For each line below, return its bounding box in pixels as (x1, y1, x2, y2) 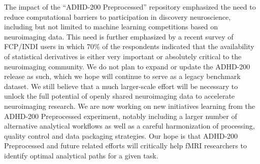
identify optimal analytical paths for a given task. (4, 150, 158, 160)
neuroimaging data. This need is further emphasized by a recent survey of (4, 31, 234, 42)
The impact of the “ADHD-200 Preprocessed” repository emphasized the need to (4, 2, 256, 12)
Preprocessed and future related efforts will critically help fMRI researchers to (4, 140, 247, 151)
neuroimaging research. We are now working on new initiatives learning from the (4, 100, 255, 111)
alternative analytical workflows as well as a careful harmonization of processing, (4, 120, 255, 131)
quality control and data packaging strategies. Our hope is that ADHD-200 (4, 130, 238, 141)
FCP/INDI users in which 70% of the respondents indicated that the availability (4, 41, 254, 52)
